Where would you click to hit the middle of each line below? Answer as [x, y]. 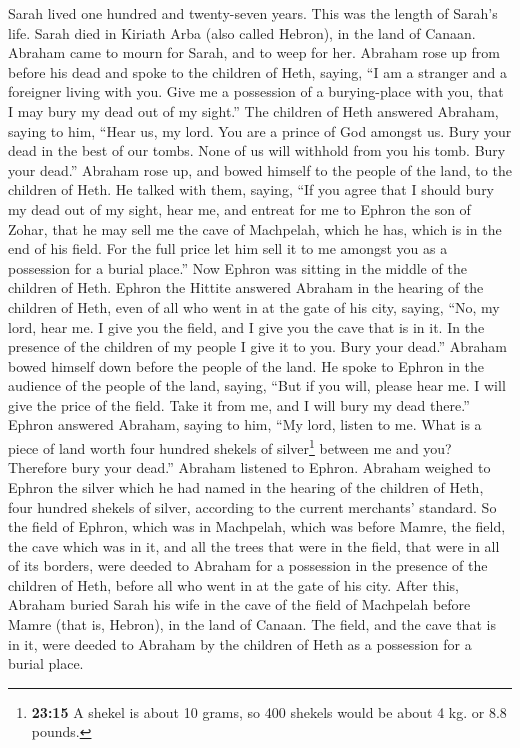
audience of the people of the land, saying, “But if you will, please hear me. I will [257, 385]
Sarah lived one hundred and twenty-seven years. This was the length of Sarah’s [253, 13]
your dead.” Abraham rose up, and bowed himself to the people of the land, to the [260, 169]
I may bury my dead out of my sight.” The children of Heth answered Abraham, [253, 110]
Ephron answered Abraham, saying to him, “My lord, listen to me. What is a [245, 424]
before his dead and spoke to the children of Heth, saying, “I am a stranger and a [258, 71]
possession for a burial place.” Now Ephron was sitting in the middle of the [237, 267]
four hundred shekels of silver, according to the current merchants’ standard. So [252, 506]
